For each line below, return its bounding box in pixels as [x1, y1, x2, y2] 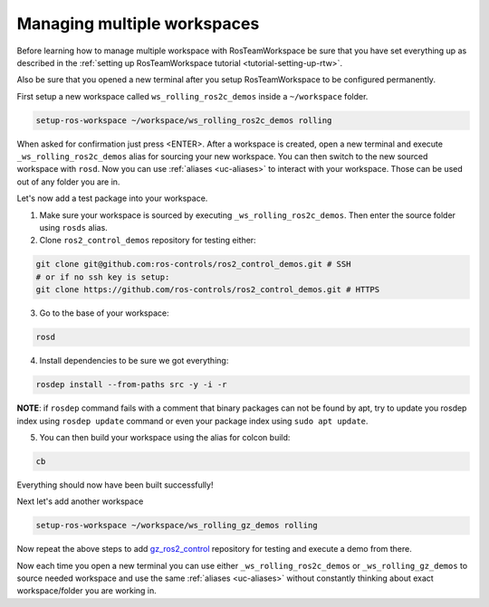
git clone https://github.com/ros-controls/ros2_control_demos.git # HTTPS [35, 285, 380, 295]
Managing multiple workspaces [16, 14, 260, 33]
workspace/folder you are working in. [16, 585, 158, 596]
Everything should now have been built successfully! [16, 479, 214, 490]
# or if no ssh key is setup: [35, 271, 170, 282]
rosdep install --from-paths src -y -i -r [35, 380, 227, 390]
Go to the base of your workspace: [39, 308, 169, 318]
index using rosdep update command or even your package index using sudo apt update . [16, 415, 369, 426]
